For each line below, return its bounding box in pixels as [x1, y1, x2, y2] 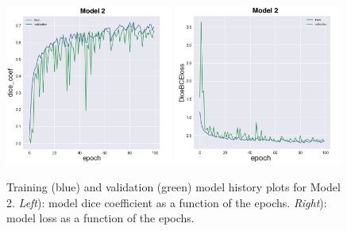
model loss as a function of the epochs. [6, 210, 195, 226]
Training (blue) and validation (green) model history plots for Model [6, 179, 341, 195]
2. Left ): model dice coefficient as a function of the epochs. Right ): [6, 194, 327, 210]
